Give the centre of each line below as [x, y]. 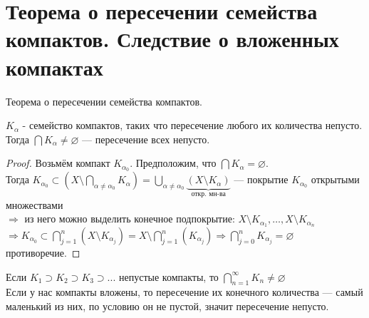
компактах [54, 67]
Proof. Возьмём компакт [58, 163]
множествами [35, 204]
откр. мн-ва [208, 194]
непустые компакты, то [168, 276]
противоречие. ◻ [43, 253]
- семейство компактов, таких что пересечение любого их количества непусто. [192, 125]
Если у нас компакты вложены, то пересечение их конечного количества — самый [184, 292]
